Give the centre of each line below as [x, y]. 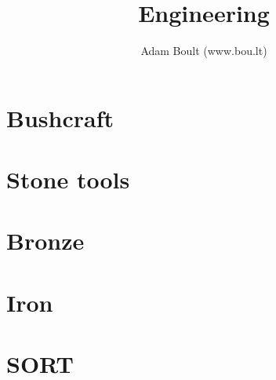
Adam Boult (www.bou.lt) [204, 51]
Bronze [45, 241]
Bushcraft [60, 117]
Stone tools [68, 179]
